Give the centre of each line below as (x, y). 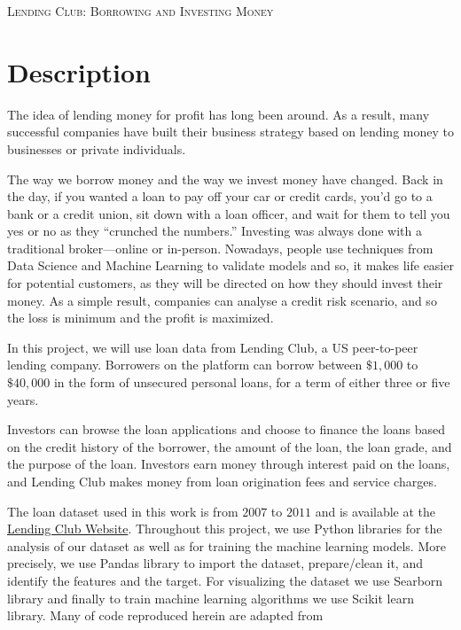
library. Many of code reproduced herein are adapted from (165, 615)
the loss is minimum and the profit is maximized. (141, 318)
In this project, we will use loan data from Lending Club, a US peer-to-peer (213, 347)
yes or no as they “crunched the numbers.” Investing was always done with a (215, 231)
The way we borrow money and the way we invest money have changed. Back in (225, 179)
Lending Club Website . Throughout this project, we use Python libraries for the (225, 529)
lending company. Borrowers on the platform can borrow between (185, 365)
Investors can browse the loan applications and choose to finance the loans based (227, 429)
